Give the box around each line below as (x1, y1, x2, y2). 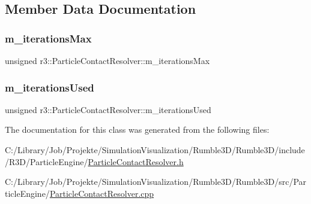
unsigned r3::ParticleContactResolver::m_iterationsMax (5, 54, 210, 66)
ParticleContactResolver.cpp (49, 187, 154, 199)
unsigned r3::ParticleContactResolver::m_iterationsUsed (5, 103, 211, 115)
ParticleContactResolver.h (88, 155, 184, 168)
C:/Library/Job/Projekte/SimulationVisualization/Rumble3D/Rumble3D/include (5, 144, 305, 156)
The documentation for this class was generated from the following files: (5, 123, 270, 136)
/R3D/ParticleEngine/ (5, 155, 88, 168)
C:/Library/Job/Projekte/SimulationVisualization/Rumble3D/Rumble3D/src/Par (5, 175, 307, 188)
